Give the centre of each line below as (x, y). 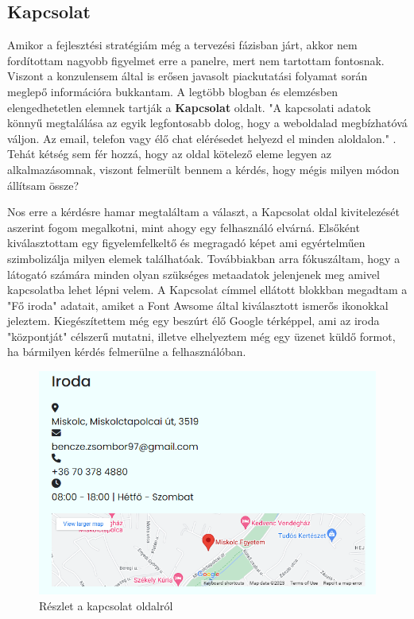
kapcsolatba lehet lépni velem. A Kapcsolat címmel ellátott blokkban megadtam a (207, 290)
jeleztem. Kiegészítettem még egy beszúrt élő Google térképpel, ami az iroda (193, 321)
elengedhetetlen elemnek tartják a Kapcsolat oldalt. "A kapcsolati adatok (189, 107)
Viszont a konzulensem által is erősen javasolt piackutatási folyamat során (188, 76)
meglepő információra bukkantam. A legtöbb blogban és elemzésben (172, 91)
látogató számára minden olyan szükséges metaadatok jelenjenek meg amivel (193, 274)
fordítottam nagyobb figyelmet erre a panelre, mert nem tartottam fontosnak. (196, 60)
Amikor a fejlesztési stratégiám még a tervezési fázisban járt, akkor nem (182, 45)
